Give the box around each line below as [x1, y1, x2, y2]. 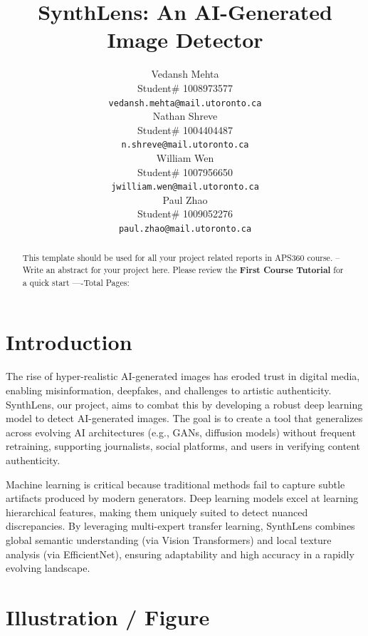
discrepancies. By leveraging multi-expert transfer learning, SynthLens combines [6, 518, 355, 533]
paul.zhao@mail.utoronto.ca [118, 224, 252, 235]
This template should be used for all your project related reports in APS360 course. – [22, 252, 340, 264]
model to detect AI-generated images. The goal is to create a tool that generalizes [6, 411, 363, 426]
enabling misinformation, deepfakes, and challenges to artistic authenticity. [6, 382, 332, 397]
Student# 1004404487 [137, 122, 233, 137]
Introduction [6, 327, 132, 357]
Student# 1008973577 [137, 80, 233, 95]
